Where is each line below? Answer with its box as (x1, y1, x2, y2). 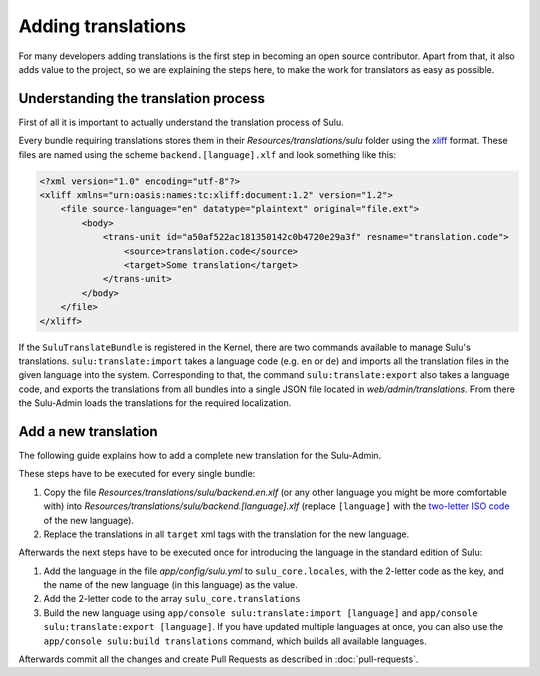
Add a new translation (18, 423, 159, 440)
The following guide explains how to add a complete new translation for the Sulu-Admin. (18, 449, 382, 461)
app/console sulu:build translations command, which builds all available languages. (43, 635, 427, 647)
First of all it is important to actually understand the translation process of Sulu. (18, 116, 344, 128)
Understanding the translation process (18, 90, 265, 107)
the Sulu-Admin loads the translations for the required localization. (18, 397, 292, 409)
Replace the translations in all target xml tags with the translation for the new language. (43, 528, 410, 540)
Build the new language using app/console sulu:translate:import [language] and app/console (43, 606, 479, 619)
